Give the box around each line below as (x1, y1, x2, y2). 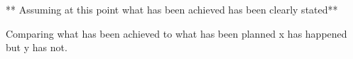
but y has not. (6, 40, 67, 55)
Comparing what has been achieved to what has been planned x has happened (6, 26, 347, 41)
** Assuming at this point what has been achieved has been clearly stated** (6, 2, 338, 16)
